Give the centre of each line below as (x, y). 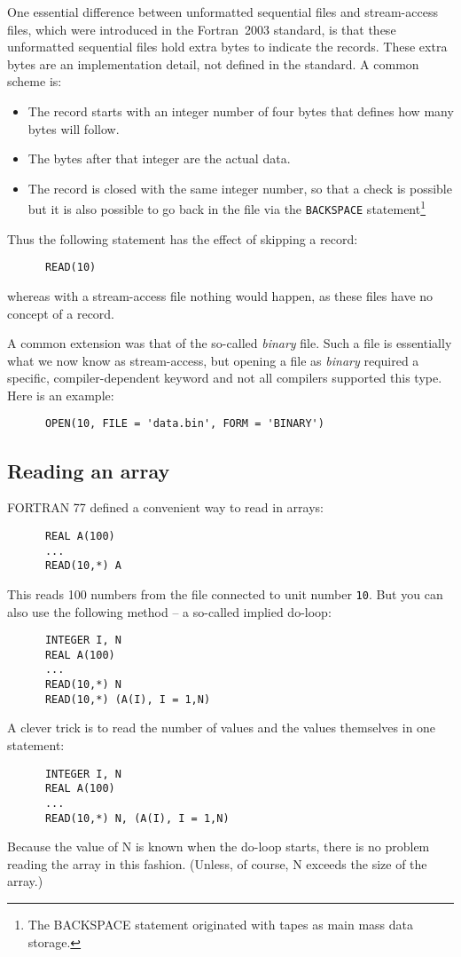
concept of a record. (61, 313)
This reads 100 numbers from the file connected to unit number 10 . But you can (225, 593)
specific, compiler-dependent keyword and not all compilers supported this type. (225, 378)
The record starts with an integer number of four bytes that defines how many (241, 111)
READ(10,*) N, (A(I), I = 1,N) (137, 818)
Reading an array (89, 470)
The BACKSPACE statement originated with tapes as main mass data (220, 925)
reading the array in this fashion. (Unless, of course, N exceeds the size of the (217, 863)
